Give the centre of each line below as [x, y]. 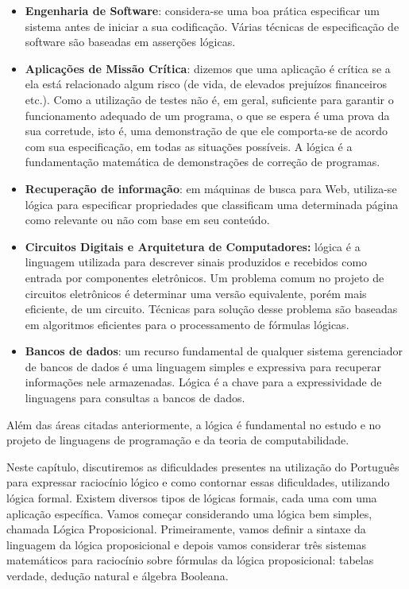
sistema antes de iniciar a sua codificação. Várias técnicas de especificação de [212, 26]
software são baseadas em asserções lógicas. [130, 42]
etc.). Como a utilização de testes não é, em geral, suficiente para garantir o [209, 99]
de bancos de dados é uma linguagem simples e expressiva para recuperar [203, 366]
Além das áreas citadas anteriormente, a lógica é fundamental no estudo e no [194, 424]
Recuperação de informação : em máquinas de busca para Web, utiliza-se [211, 188]
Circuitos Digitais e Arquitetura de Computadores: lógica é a [193, 246]
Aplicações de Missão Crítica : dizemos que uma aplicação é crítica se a [208, 68]
